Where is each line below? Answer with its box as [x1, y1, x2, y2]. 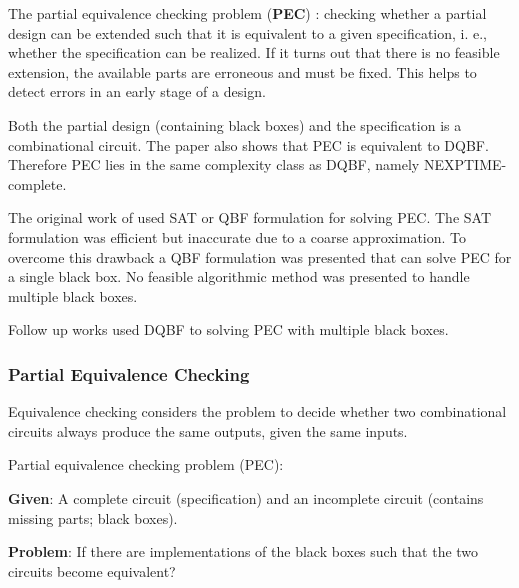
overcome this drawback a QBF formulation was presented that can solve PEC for [8, 246, 512, 267]
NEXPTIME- [423, 154, 507, 175]
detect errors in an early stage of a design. [8, 81, 266, 102]
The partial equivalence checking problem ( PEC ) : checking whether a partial [8, 3, 487, 23]
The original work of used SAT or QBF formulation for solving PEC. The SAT [8, 207, 492, 228]
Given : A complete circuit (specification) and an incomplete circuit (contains [8, 487, 484, 508]
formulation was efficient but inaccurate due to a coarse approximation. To [8, 226, 467, 247]
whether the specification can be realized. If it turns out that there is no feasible [8, 42, 500, 63]
